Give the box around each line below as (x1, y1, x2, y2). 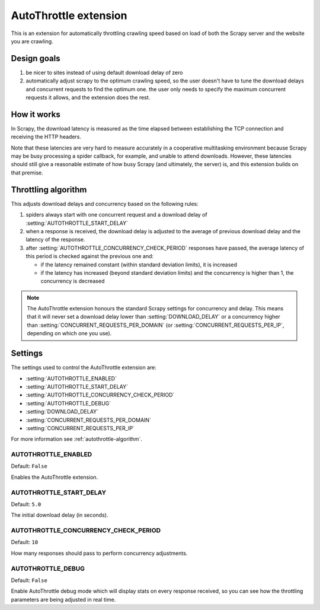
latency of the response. (25, 236, 85, 243)
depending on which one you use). (27, 330, 112, 337)
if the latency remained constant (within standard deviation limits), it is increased (40, 261, 237, 268)
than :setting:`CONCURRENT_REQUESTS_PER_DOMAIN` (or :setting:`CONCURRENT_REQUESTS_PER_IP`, (27, 321, 284, 329)
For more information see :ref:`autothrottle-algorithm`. (11, 436, 142, 443)
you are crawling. (11, 37, 53, 45)
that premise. (11, 169, 44, 176)
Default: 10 (11, 539, 39, 546)
